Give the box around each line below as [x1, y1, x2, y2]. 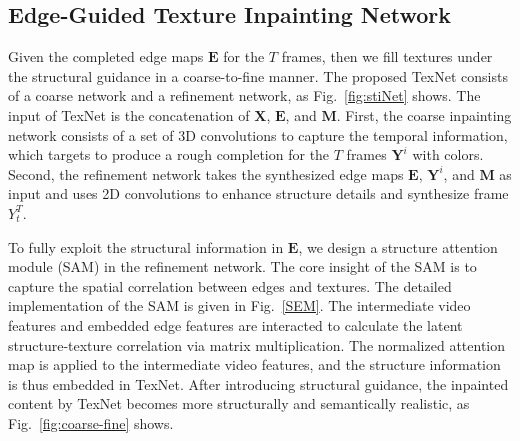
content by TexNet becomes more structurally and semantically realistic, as [8, 393, 470, 414]
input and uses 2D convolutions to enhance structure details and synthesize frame [8, 183, 509, 204]
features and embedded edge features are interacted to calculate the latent [8, 314, 463, 335]
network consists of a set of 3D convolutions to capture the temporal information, [8, 124, 508, 145]
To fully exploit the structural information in [8, 236, 284, 257]
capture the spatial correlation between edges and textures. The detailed [8, 275, 452, 296]
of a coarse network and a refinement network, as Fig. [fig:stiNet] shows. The [8, 85, 481, 106]
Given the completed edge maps [8, 46, 204, 67]
